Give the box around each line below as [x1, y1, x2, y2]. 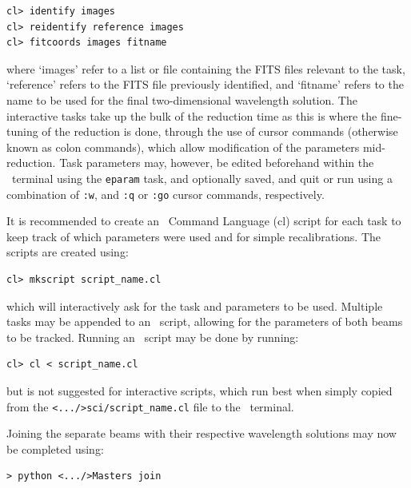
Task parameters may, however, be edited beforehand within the [59, 154, 374, 171]
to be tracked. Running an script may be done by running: [6, 328, 299, 345]
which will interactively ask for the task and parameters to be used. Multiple [6, 297, 383, 314]
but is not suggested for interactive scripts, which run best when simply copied [6, 383, 393, 399]
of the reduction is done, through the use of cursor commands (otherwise [42, 123, 398, 140]
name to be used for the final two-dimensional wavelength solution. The [6, 91, 357, 108]
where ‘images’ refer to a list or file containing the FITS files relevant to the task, [6, 60, 405, 77]
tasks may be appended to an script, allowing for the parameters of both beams [6, 313, 403, 330]
